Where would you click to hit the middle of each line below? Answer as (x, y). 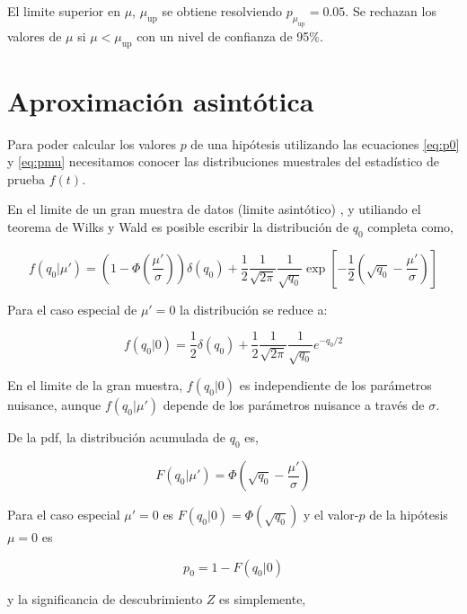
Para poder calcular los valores (92, 143)
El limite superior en (64, 11)
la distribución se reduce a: (254, 309)
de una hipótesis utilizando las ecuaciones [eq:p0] (325, 143)
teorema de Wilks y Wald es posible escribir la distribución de (178, 227)
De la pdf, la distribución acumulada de (117, 437)
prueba (26, 178)
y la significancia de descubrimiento (105, 598)
